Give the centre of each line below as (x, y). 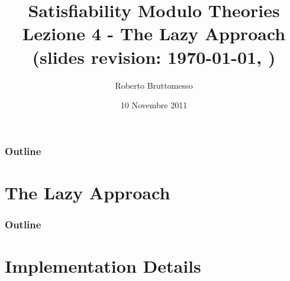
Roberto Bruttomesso (154, 85)
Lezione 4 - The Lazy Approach (154, 33)
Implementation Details (103, 266)
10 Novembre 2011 (154, 105)
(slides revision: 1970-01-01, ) (154, 56)
